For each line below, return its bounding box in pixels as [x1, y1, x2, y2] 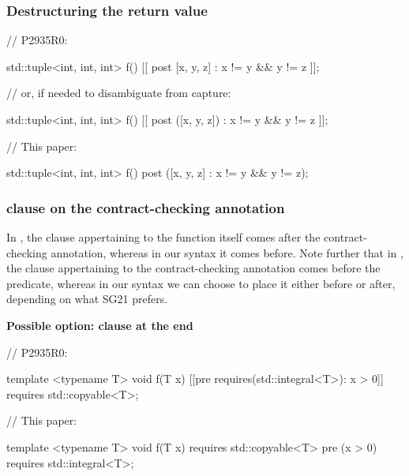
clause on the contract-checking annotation [6, 197, 285, 217]
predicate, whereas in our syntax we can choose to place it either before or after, [6, 275, 396, 291]
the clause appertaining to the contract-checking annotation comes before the [6, 260, 381, 276]
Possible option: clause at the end [6, 317, 193, 333]
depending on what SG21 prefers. [6, 290, 168, 307]
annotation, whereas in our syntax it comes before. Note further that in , [51, 244, 403, 260]
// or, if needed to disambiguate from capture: [6, 84, 231, 101]
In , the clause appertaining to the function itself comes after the [6, 229, 321, 245]
